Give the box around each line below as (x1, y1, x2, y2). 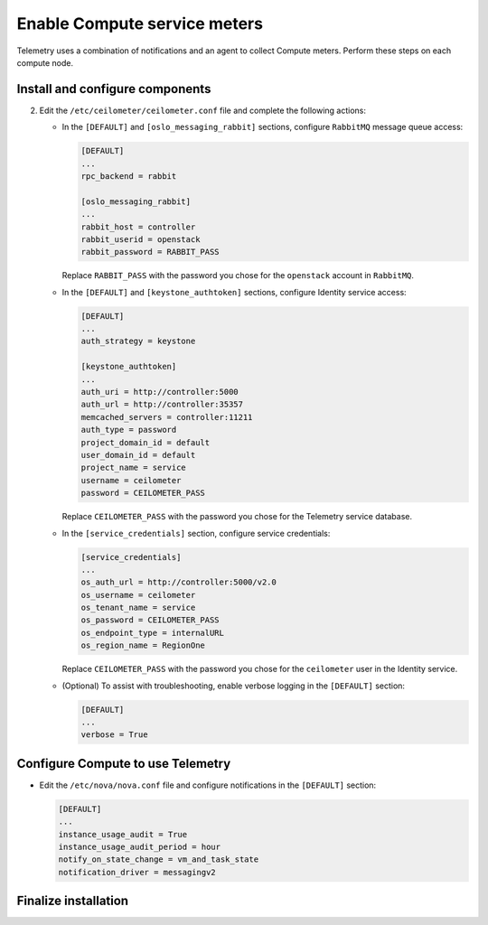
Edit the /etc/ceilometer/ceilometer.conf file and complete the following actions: (39, 105, 366, 116)
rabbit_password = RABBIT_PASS (80, 247, 221, 257)
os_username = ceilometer (80, 590, 196, 600)
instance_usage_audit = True (58, 829, 188, 839)
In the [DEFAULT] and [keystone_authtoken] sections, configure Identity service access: (61, 286, 407, 297)
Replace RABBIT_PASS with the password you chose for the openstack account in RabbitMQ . (61, 270, 415, 281)
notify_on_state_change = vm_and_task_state (58, 855, 259, 864)
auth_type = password (80, 425, 177, 435)
